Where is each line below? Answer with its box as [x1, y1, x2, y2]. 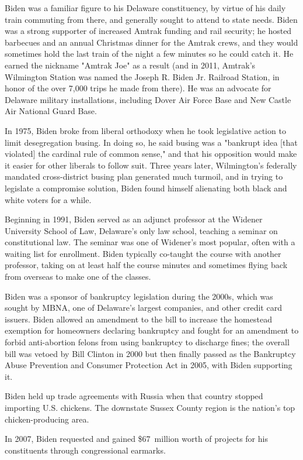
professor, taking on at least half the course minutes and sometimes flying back [5, 259, 288, 271]
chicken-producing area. [5, 413, 89, 425]
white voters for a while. [5, 193, 92, 205]
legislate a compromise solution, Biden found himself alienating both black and [5, 181, 287, 194]
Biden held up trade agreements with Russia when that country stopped [5, 390, 263, 402]
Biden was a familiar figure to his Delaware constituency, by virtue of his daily [5, 2, 286, 13]
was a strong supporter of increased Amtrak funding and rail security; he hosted [5, 25, 292, 37]
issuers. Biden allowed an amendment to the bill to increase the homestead [5, 313, 272, 325]
